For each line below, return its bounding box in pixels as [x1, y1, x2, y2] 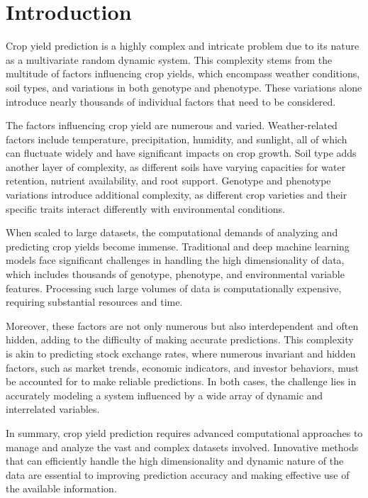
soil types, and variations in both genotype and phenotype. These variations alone [6, 79, 362, 94]
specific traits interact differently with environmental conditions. [6, 201, 285, 216]
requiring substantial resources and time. [6, 294, 183, 309]
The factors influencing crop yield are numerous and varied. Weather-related [6, 118, 338, 133]
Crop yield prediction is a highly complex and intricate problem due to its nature [6, 38, 359, 53]
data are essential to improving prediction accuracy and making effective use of [6, 467, 350, 482]
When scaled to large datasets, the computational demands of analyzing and [6, 225, 338, 240]
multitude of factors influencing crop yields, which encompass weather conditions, [6, 66, 360, 81]
